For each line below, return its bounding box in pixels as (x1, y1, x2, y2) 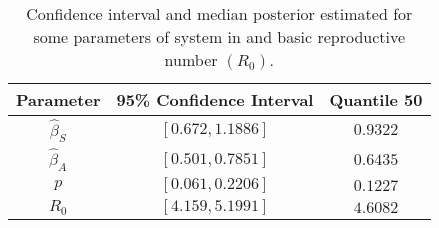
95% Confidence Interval (116, 88, 314, 111)
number (164, 48, 218, 71)
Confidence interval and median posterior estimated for (26, 2, 413, 25)
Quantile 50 (329, 88, 423, 111)
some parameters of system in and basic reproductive (33, 25, 406, 48)
